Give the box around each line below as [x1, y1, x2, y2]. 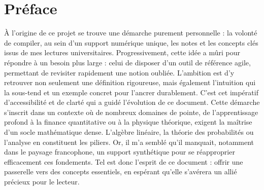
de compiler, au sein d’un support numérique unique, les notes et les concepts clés [4, 37, 258, 48]
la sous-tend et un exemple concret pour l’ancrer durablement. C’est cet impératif [4, 87, 258, 97]
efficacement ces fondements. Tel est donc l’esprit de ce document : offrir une [4, 156, 243, 167]
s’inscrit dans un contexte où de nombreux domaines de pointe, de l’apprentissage [4, 106, 258, 117]
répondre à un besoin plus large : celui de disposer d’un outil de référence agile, [4, 57, 251, 67]
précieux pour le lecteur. [4, 176, 80, 187]
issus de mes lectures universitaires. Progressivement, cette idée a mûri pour [4, 47, 241, 58]
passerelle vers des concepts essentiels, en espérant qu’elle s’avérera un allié [4, 166, 237, 177]
